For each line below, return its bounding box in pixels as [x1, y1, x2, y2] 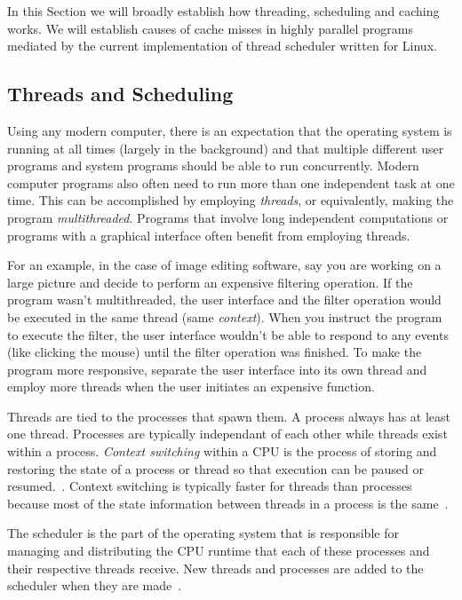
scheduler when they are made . [7, 576, 182, 595]
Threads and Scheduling [7, 80, 234, 107]
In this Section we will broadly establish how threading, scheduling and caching [7, 2, 440, 20]
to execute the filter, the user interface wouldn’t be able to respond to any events [7, 325, 449, 343]
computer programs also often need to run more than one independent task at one [7, 173, 455, 192]
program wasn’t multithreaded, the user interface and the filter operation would [7, 290, 442, 309]
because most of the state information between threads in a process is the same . [7, 493, 449, 512]
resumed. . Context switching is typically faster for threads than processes [7, 477, 412, 495]
